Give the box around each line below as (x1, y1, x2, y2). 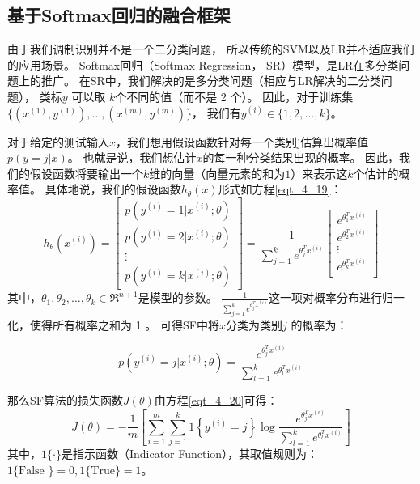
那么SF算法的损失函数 (7, 392, 123, 409)
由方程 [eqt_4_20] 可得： (154, 392, 278, 409)
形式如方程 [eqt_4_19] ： (218, 180, 342, 197)
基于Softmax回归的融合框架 (7, 2, 231, 28)
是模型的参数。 (138, 289, 218, 306)
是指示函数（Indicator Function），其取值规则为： (61, 445, 319, 462)
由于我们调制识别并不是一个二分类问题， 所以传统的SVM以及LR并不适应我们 (7, 40, 414, 57)
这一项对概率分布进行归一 (268, 289, 405, 306)
